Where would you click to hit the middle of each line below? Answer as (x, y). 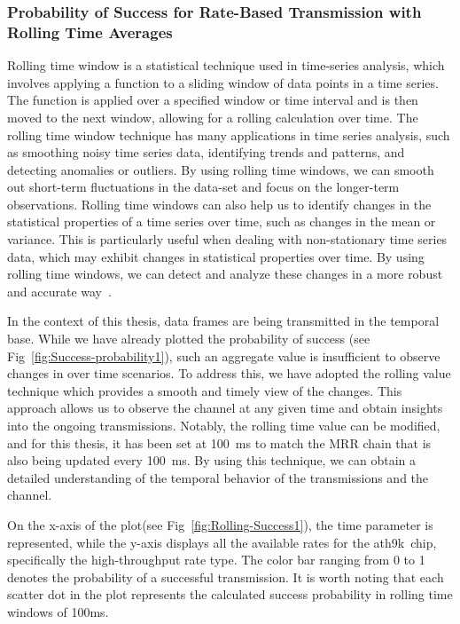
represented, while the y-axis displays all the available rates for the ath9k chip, (222, 542)
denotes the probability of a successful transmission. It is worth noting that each (226, 577)
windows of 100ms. (58, 611)
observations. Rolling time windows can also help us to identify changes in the (219, 204)
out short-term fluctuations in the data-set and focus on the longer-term (203, 187)
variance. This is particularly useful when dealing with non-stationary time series (227, 239)
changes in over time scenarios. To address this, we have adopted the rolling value (229, 373)
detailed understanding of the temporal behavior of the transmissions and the (218, 477)
